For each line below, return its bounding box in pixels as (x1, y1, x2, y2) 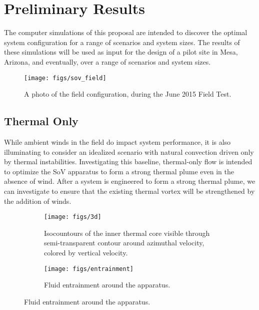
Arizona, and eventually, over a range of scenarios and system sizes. (4, 56, 211, 67)
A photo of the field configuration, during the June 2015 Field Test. (24, 89, 231, 99)
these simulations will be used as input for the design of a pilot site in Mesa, (4, 47, 238, 57)
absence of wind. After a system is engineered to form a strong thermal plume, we (4, 176, 255, 186)
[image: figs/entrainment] (44, 265, 133, 272)
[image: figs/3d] (44, 213, 101, 221)
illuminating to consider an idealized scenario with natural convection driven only (4, 146, 254, 157)
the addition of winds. (4, 195, 71, 206)
